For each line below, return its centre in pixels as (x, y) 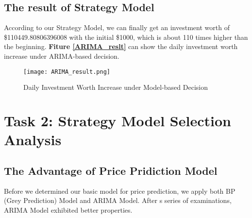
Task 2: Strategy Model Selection (118, 121)
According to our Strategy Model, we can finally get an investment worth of (117, 27)
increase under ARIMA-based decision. (62, 56)
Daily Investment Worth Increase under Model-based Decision (116, 87)
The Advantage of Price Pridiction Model (111, 170)
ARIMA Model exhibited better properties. (68, 210)
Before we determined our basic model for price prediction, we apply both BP (120, 191)
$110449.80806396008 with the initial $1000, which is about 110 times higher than (126, 37)
